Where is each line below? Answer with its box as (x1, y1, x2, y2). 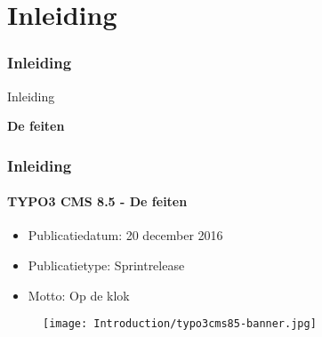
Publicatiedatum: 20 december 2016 (28, 226, 223, 245)
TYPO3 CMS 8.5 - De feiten (7, 192, 188, 211)
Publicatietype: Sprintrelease (28, 256, 185, 275)
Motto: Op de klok (28, 285, 130, 304)
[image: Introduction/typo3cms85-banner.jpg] (43, 317, 317, 331)
